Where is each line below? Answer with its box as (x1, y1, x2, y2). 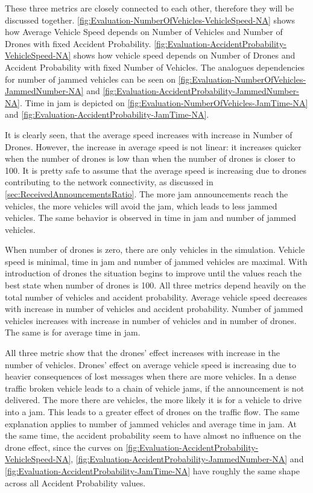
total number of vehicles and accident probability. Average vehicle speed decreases (5, 290, 308, 303)
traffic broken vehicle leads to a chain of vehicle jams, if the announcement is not (5, 381, 305, 394)
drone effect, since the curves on (5, 441, 123, 453)
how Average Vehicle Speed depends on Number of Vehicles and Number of (5, 25, 283, 38)
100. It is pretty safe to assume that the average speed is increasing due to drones (5, 164, 307, 176)
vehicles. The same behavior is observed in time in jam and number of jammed (5, 211, 296, 224)
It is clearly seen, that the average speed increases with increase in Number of (5, 128, 292, 141)
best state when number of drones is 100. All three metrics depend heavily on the (5, 279, 306, 291)
